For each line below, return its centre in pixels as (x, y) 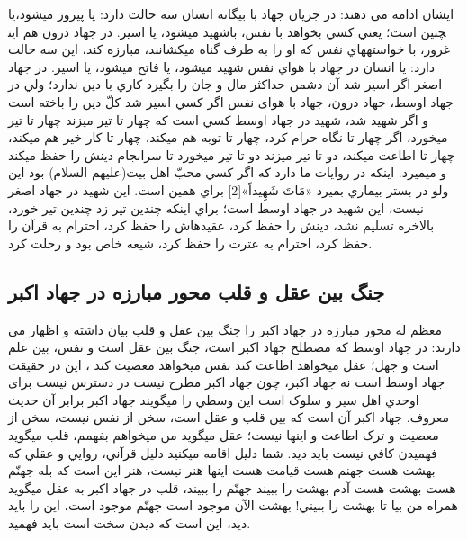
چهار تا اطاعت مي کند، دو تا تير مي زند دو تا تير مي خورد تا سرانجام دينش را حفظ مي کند (232, 154)
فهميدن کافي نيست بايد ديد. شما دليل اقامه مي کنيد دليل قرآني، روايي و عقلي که (223, 452)
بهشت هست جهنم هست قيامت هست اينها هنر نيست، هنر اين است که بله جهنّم (222, 470)
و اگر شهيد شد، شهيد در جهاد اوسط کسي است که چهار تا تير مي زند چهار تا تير (219, 119)
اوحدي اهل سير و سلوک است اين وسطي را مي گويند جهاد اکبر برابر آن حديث (214, 399)
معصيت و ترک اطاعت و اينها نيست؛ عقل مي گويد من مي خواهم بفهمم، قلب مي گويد (224, 435)
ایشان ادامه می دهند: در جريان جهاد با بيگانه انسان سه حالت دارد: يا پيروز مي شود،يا (231, 13)
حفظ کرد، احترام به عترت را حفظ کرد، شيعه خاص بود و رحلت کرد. (190, 243)
